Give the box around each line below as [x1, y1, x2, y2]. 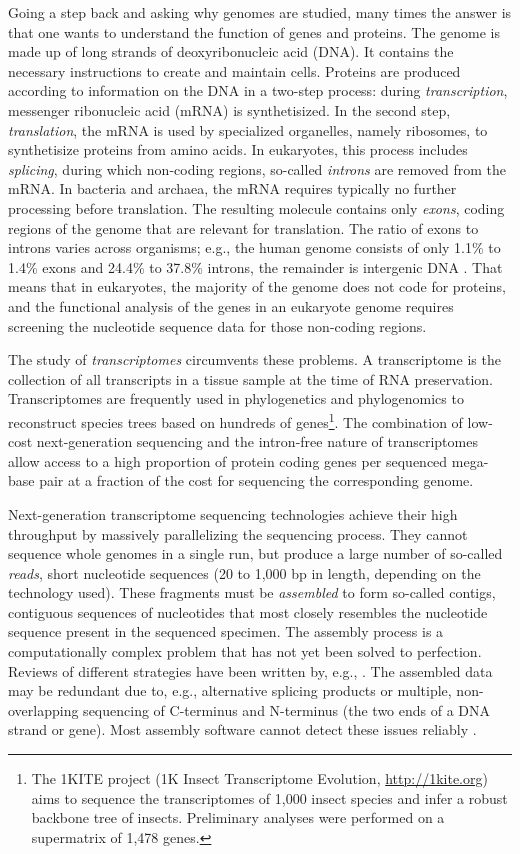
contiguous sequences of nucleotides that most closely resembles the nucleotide [8, 601, 488, 622]
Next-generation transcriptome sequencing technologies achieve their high [8, 503, 458, 524]
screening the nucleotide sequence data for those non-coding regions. [8, 315, 427, 336]
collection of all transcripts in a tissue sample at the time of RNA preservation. [8, 368, 493, 389]
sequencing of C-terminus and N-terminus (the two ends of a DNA [83, 699, 491, 720]
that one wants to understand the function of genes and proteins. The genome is [8, 21, 501, 42]
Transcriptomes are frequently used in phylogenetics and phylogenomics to [8, 388, 464, 409]
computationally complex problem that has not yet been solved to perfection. [8, 641, 482, 662]
